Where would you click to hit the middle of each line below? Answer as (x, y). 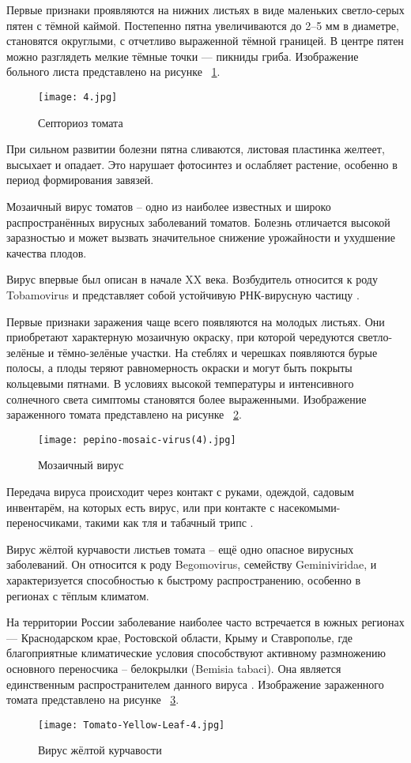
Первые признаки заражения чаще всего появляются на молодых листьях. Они (196, 321)
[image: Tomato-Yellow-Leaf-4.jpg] (132, 725)
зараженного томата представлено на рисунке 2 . (124, 414)
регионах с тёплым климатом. (78, 595)
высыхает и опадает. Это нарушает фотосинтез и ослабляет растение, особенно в (202, 164)
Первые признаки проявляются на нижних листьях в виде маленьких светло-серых (205, 9)
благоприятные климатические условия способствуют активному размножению (196, 653)
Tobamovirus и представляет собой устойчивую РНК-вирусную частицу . (183, 294)
